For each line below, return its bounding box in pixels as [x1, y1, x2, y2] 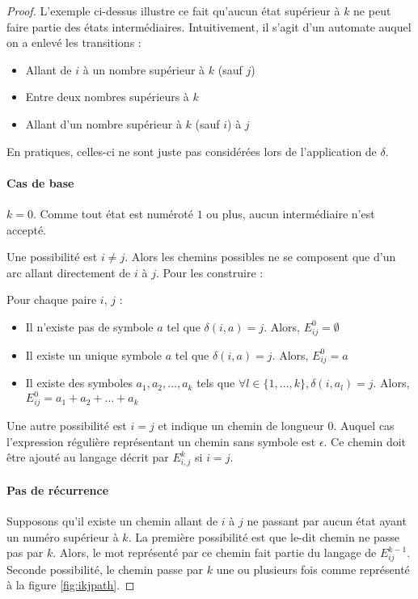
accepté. [6, 221, 46, 238]
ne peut [353, 2, 391, 19]
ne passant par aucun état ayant [247, 512, 407, 529]
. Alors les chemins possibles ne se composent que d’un [125, 248, 396, 265]
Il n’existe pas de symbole [25, 318, 154, 335]
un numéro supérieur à [6, 528, 119, 545]
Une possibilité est [6, 248, 98, 265]
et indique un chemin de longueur [158, 417, 324, 434]
